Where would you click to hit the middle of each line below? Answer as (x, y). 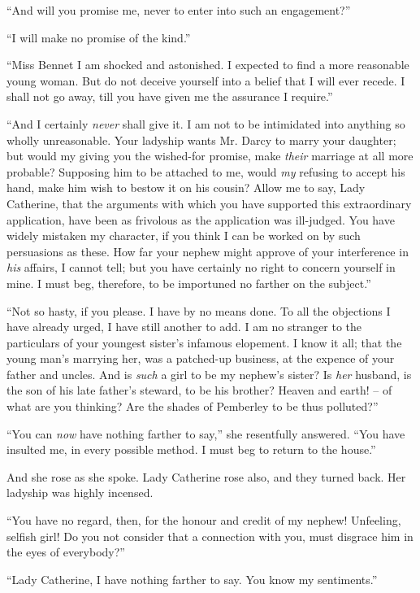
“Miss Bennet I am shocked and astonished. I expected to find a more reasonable (208, 65)
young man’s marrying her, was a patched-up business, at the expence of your (201, 358)
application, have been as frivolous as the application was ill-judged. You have (201, 219)
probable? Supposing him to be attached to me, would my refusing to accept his (206, 171)
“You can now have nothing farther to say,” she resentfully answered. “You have (206, 433)
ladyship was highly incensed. (80, 493)
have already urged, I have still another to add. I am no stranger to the (184, 327)
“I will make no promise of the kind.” (99, 37)
